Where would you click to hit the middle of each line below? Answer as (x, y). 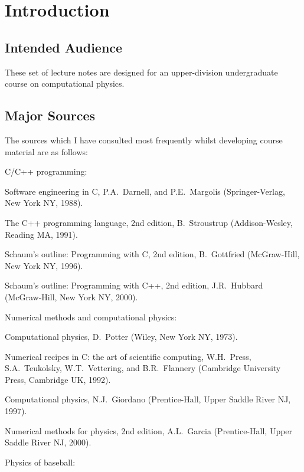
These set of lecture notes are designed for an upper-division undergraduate (141, 72)
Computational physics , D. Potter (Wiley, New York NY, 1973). (121, 337)
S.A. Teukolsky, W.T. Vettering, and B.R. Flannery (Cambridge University (143, 368)
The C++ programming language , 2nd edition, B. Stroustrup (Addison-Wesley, (149, 222)
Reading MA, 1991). (41, 234)
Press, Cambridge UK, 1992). (58, 379)
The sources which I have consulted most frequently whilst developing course (144, 140)
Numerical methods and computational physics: (91, 317)
